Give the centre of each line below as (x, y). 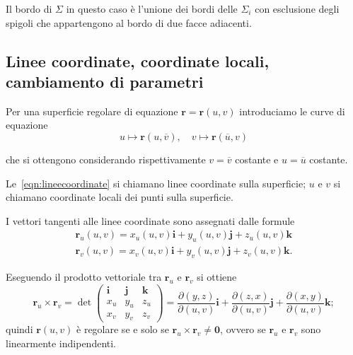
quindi (19, 329)
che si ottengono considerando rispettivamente (106, 159)
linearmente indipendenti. (61, 343)
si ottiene (217, 277)
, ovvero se (243, 329)
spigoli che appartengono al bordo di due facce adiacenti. (129, 22)
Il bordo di (29, 8)
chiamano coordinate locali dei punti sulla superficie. (120, 197)
